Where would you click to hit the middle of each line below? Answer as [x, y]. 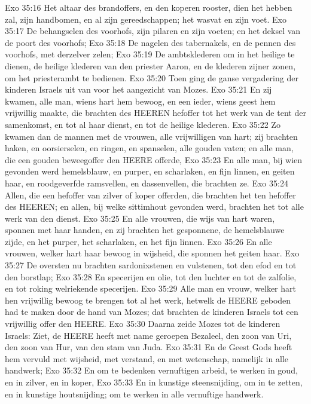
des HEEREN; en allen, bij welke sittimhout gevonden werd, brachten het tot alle [154, 206]
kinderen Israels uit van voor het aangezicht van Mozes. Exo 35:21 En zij [138, 89]
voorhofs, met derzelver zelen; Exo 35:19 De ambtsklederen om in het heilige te [150, 54]
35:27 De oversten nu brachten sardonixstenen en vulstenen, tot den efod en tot [151, 265]
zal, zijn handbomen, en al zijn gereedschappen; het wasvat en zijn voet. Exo [146, 19]
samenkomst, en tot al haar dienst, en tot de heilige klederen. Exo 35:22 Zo [143, 124]
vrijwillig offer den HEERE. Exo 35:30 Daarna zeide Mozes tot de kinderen [143, 324]
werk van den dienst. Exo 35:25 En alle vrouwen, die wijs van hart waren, [140, 218]
